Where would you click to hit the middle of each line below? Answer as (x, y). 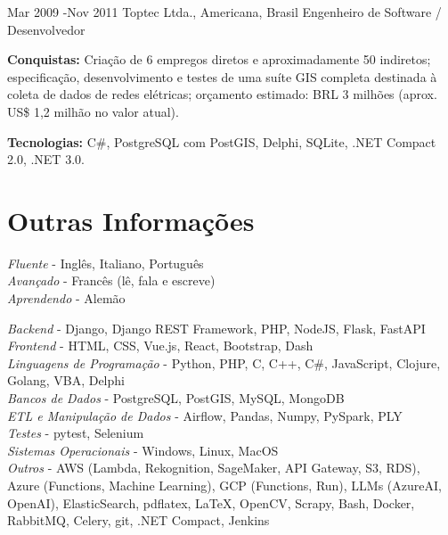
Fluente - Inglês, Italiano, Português (106, 263)
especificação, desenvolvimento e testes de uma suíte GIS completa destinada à (222, 76)
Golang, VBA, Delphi (66, 380)
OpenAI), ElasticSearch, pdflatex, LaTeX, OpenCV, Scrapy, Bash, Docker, (211, 502)
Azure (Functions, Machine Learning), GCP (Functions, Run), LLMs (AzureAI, (224, 485)
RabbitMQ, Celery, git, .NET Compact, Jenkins (138, 520)
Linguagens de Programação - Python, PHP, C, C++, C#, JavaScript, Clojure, (224, 362)
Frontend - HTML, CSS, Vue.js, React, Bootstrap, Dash (160, 346)
